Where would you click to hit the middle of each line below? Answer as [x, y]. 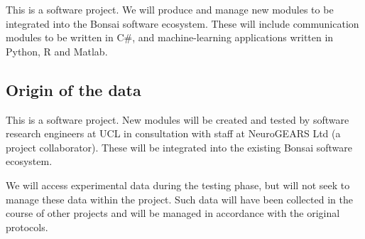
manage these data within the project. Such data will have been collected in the [179, 199]
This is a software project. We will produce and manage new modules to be [170, 9]
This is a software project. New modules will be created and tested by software [178, 119]
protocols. [27, 227]
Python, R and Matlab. [57, 51]
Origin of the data [73, 89]
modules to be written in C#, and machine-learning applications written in [170, 37]
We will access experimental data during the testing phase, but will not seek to [178, 185]
